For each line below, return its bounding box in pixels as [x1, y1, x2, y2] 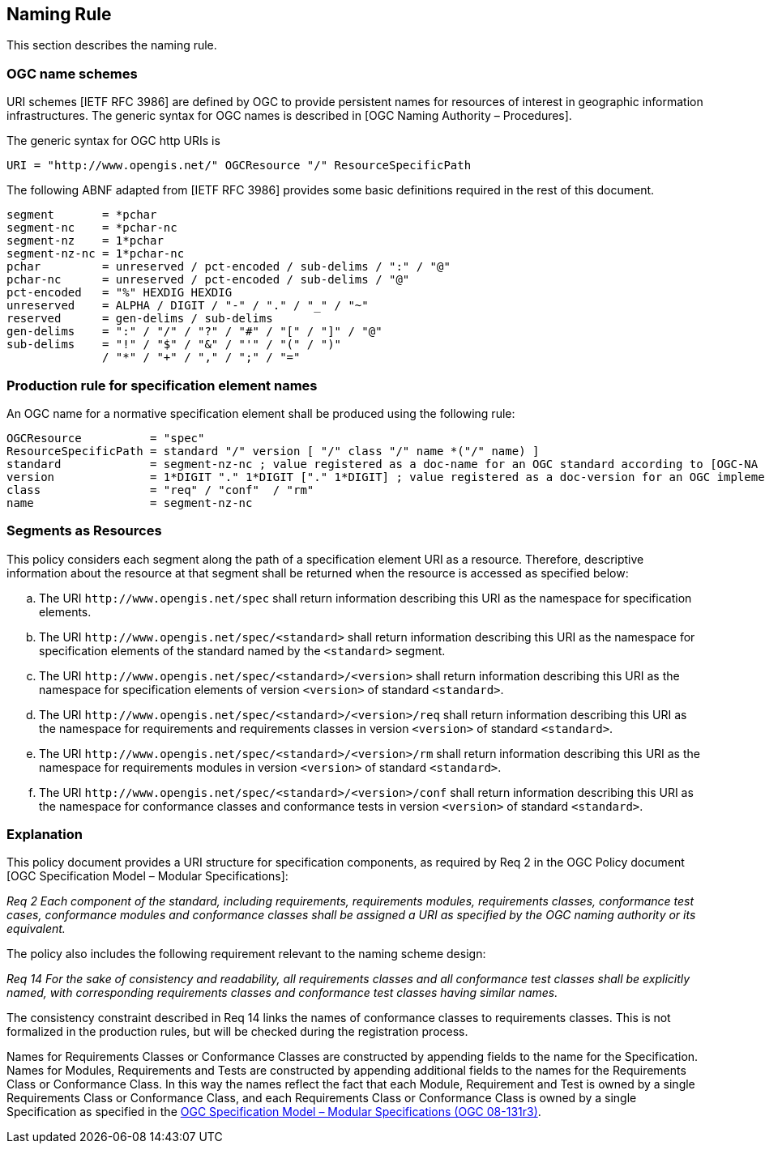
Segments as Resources [6, 522, 162, 539]
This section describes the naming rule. [6, 38, 217, 53]
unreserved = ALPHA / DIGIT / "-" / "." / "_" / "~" [6, 299, 369, 313]
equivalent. [6, 922, 66, 936]
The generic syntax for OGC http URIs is [6, 134, 220, 148]
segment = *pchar [6, 208, 157, 222]
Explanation [6, 826, 83, 843]
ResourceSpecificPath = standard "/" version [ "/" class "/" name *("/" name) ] [6, 444, 540, 458]
